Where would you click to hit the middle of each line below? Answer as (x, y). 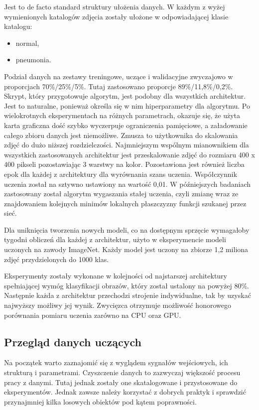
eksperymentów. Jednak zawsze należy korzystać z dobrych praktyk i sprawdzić (125, 392)
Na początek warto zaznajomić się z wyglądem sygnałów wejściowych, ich (116, 362)
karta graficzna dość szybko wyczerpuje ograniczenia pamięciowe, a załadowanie (126, 125)
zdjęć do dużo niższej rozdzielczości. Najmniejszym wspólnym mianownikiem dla (127, 145)
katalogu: (18, 26)
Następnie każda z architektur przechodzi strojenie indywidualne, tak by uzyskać (128, 295)
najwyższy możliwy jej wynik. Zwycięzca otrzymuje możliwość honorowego (118, 305)
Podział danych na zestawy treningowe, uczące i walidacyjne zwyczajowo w (119, 76)
